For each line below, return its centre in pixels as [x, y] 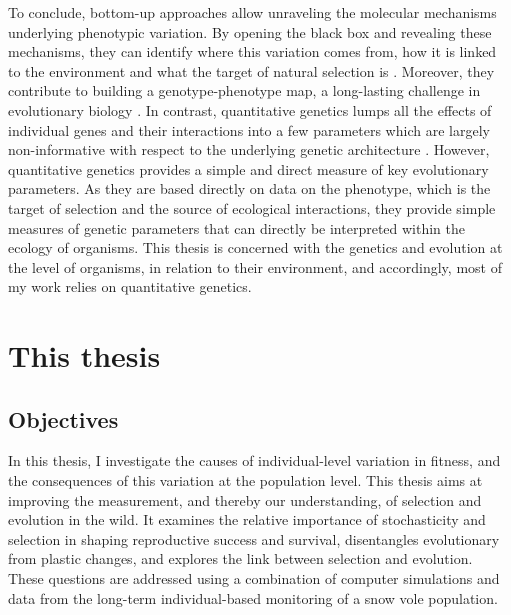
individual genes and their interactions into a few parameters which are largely [249, 129]
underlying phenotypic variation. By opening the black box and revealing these [250, 31]
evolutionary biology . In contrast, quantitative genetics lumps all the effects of [250, 109]
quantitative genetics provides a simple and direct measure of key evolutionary [248, 168]
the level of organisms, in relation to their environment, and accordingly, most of [255, 266]
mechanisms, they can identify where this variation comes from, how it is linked [252, 51]
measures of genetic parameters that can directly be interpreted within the [237, 227]
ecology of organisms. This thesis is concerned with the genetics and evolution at [255, 247]
